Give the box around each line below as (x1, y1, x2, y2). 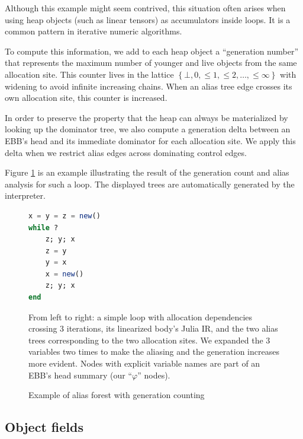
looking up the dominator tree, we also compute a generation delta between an (5, 123, 291, 135)
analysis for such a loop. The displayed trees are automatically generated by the (5, 177, 295, 190)
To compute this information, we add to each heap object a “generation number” (5, 44, 299, 57)
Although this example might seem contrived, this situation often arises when (5, 2, 286, 14)
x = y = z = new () (28, 211, 101, 220)
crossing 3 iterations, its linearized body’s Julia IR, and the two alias (28, 322, 278, 335)
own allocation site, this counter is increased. (5, 91, 167, 104)
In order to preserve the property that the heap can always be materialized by (5, 111, 288, 123)
